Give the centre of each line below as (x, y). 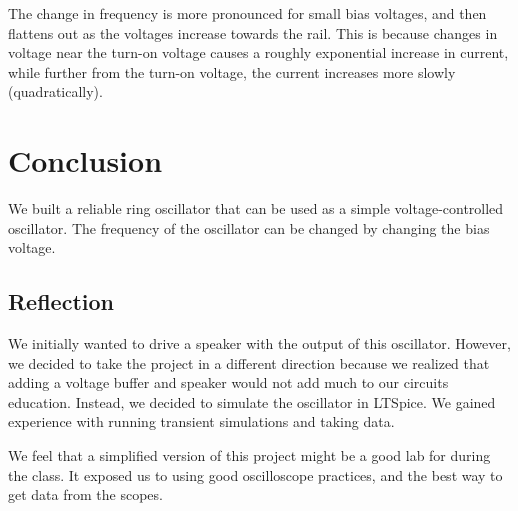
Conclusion (85, 160)
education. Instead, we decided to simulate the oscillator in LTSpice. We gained (252, 401)
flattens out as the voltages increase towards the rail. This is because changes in (253, 32)
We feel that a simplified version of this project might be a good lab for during (249, 455)
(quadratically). (55, 91)
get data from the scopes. (85, 494)
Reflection (61, 301)
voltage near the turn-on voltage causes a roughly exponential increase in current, (258, 52)
